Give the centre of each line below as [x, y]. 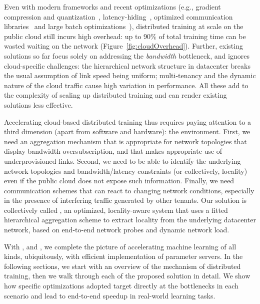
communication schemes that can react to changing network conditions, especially [129, 190]
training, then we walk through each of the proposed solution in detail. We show [127, 276]
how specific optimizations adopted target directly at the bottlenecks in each [121, 286]
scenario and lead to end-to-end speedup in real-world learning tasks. [110, 295]
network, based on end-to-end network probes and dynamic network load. [117, 230]
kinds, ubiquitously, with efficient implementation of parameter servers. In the [123, 256]
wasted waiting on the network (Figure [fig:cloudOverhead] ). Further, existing [123, 46]
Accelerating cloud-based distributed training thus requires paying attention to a [128, 121]
